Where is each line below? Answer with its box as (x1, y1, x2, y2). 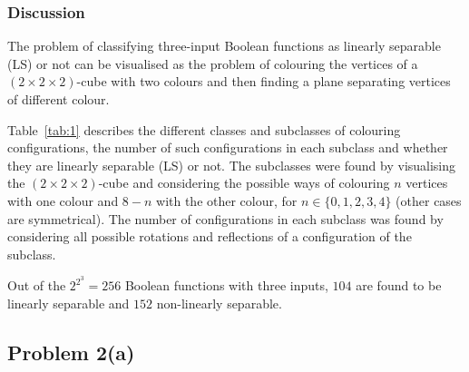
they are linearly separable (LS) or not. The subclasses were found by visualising (7, 155, 456, 174)
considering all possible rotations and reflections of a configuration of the (7, 227, 412, 246)
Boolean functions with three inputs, (124, 276, 328, 295)
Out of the (7, 276, 66, 295)
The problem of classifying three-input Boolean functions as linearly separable (7, 36, 441, 55)
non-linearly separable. (156, 294, 282, 312)
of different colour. (7, 90, 110, 108)
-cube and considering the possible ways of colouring (98, 173, 390, 192)
